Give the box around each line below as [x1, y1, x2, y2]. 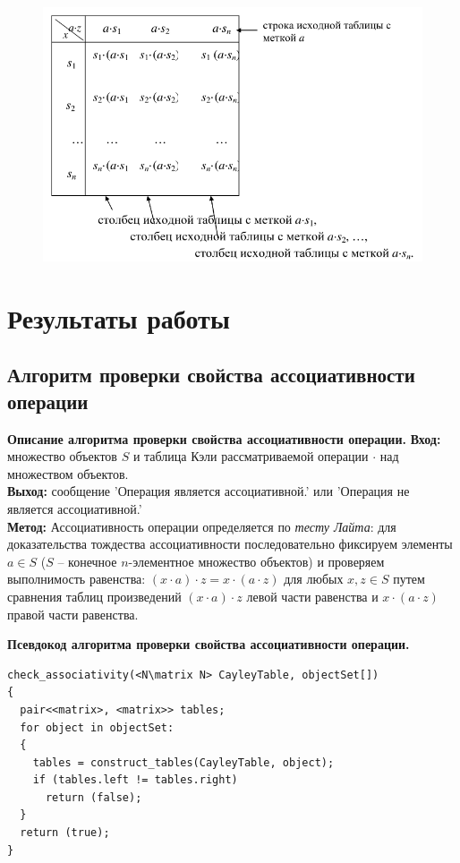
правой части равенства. [7, 604, 139, 623]
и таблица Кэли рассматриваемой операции [132, 447, 369, 466]
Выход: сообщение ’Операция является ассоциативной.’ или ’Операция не [7, 482, 410, 500]
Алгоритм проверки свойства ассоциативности [7, 361, 415, 389]
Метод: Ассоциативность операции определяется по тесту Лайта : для [7, 517, 396, 535]
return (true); [20, 826, 110, 840]
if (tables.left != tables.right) [32, 773, 238, 787]
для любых [284, 569, 344, 588]
